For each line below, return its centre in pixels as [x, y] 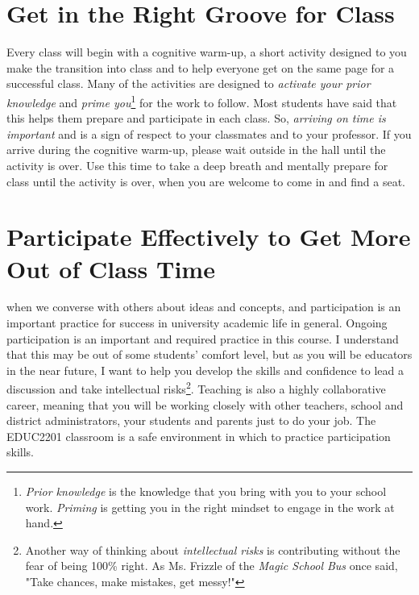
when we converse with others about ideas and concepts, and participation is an [204, 307]
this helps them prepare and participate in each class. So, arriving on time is [196, 118]
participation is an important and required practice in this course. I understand [203, 338]
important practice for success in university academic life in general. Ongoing [197, 323]
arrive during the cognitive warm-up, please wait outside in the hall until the [196, 150]
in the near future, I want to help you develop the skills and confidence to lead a [205, 370]
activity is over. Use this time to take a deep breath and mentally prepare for [197, 165]
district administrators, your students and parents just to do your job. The [191, 420]
